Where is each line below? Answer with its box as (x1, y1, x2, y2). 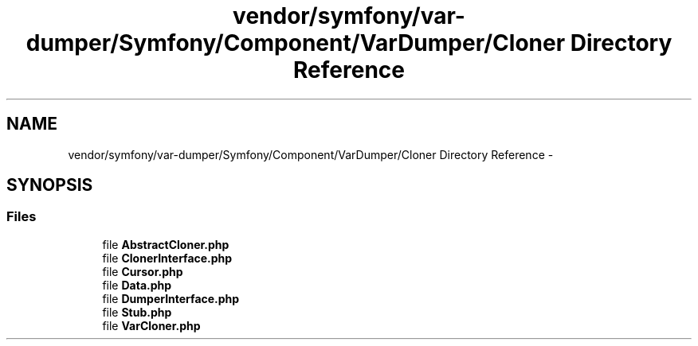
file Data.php (102, 278, 172, 292)
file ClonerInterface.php (102, 251, 233, 265)
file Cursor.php (102, 264, 183, 278)
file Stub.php (102, 305, 172, 319)
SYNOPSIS (6, 175, 93, 196)
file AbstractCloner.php (102, 237, 229, 251)
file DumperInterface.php (102, 291, 240, 305)
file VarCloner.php (102, 318, 201, 332)
